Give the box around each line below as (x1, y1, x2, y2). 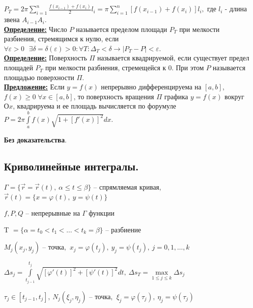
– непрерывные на (26, 208, 80, 218)
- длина (225, 3, 247, 14)
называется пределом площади (76, 24, 168, 34)
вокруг (225, 91, 244, 101)
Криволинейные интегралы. (4, 159, 139, 174)
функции (88, 208, 115, 218)
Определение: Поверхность (4, 53, 87, 63)
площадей (4, 62, 33, 73)
